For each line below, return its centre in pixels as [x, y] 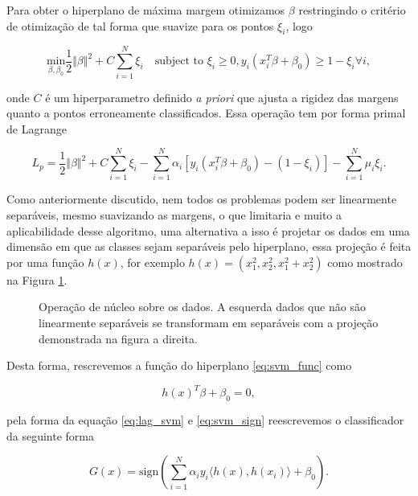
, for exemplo [152, 262]
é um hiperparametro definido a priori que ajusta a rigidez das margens [222, 97]
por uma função [45, 262]
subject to [179, 61]
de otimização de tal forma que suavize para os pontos [140, 25]
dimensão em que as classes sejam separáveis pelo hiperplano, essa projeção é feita [209, 246]
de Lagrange [37, 128]
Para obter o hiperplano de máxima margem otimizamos [146, 10]
